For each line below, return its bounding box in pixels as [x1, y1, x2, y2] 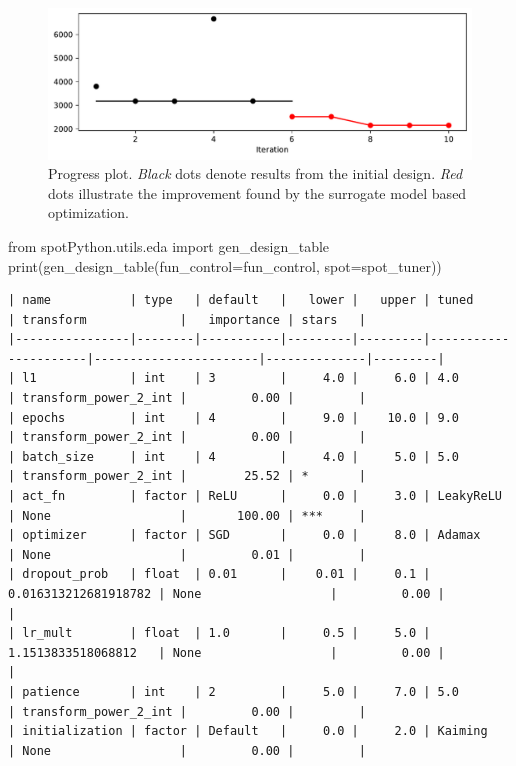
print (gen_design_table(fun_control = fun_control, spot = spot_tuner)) [8, 255, 442, 276]
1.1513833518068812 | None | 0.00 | [8, 645, 445, 660]
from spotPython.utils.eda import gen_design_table [8, 235, 330, 256]
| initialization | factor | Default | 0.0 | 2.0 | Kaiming [8, 724, 488, 739]
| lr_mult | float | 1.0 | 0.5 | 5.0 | [8, 626, 431, 641]
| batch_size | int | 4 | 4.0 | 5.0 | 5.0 [8, 449, 460, 464]
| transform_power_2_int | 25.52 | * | [8, 469, 366, 484]
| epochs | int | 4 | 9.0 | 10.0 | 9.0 [8, 410, 460, 425]
